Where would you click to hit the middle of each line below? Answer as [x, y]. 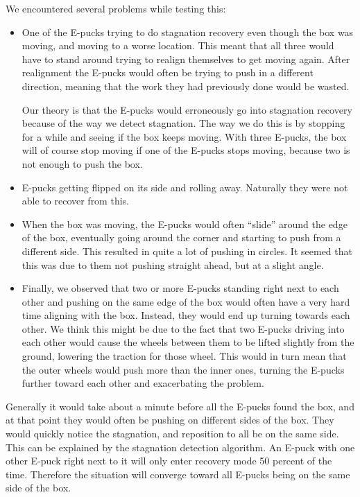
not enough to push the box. [82, 163]
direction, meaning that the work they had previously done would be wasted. [186, 86]
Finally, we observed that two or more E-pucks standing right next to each [180, 288]
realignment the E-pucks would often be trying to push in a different [168, 72]
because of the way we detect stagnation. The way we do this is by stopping [183, 123]
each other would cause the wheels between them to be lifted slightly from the [188, 342]
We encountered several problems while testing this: [116, 8]
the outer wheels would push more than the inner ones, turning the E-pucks [183, 369]
